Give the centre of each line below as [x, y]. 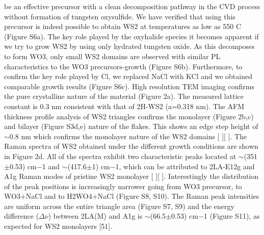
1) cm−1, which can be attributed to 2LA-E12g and [173, 166]
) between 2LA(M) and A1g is [95, 216]
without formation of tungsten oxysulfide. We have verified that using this [120, 16]
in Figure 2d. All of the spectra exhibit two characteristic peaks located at [120, 156]
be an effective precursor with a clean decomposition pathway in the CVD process [132, 6]
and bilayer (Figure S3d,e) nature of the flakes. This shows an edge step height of [131, 126]
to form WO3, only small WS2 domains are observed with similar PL [112, 56]
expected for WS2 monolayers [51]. [58, 226]
